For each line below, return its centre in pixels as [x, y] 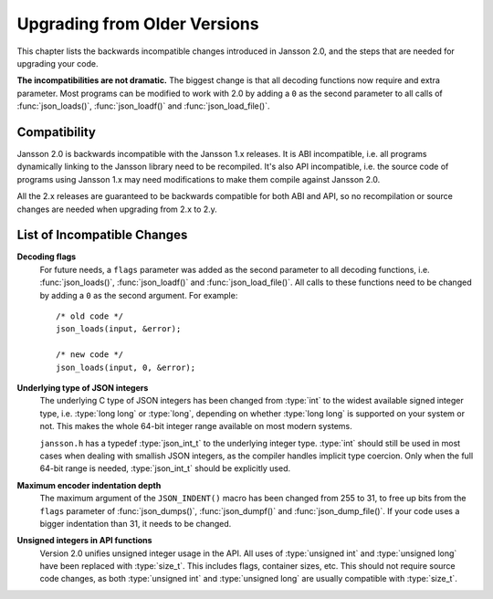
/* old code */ [90, 316]
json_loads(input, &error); [119, 329]
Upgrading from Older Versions [138, 24]
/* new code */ [90, 355]
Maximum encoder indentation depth [89, 485]
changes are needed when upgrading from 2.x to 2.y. [117, 209]
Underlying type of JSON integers [83, 388]
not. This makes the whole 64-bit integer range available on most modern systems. [196, 426]
